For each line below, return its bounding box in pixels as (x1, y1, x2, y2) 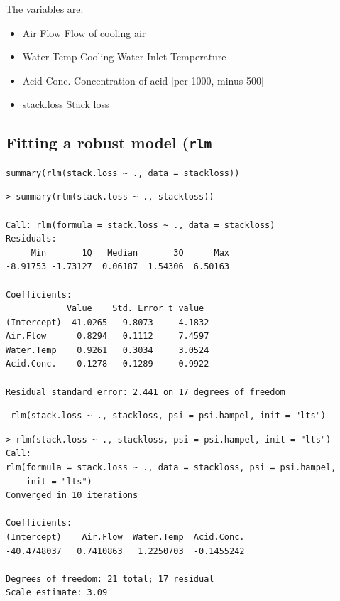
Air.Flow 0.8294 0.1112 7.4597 (6, 331, 209, 342)
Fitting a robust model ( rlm (6, 131, 212, 153)
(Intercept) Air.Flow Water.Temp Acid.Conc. (6, 532, 245, 542)
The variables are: (6, 1, 84, 16)
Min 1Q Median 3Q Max (31, 247, 229, 258)
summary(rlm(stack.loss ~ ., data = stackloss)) (6, 168, 240, 178)
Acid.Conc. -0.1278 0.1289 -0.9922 (6, 359, 209, 369)
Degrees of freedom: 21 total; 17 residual (6, 573, 214, 584)
